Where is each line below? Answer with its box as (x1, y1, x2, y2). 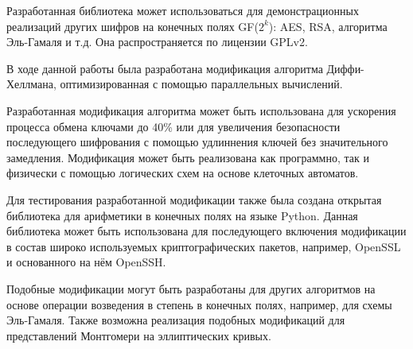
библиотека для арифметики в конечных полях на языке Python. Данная (6, 207, 358, 223)
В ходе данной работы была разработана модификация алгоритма (6, 60, 323, 76)
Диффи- (326, 60, 364, 76)
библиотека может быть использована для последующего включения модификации (6, 223, 407, 239)
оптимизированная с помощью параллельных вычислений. (60, 76, 343, 92)
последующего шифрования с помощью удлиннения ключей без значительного (6, 134, 388, 150)
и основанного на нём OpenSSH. (6, 254, 166, 270)
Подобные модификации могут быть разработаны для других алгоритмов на (6, 280, 376, 297)
